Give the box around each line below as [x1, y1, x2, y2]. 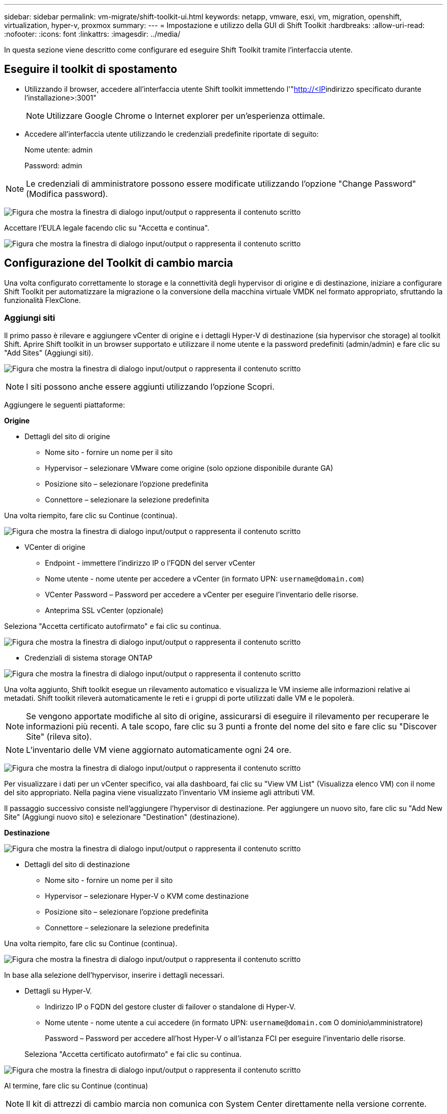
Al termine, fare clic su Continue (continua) [4, 1081, 148, 1091]
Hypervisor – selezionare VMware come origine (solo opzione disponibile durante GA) [45, 464, 333, 473]
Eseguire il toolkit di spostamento [4, 63, 178, 76]
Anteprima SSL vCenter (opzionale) [45, 606, 163, 615]
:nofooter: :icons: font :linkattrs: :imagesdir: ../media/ [4, 30, 181, 38]
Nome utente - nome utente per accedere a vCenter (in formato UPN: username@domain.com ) [45, 574, 364, 584]
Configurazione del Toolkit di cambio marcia [4, 257, 233, 270]
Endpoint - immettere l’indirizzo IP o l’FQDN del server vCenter [45, 559, 256, 568]
